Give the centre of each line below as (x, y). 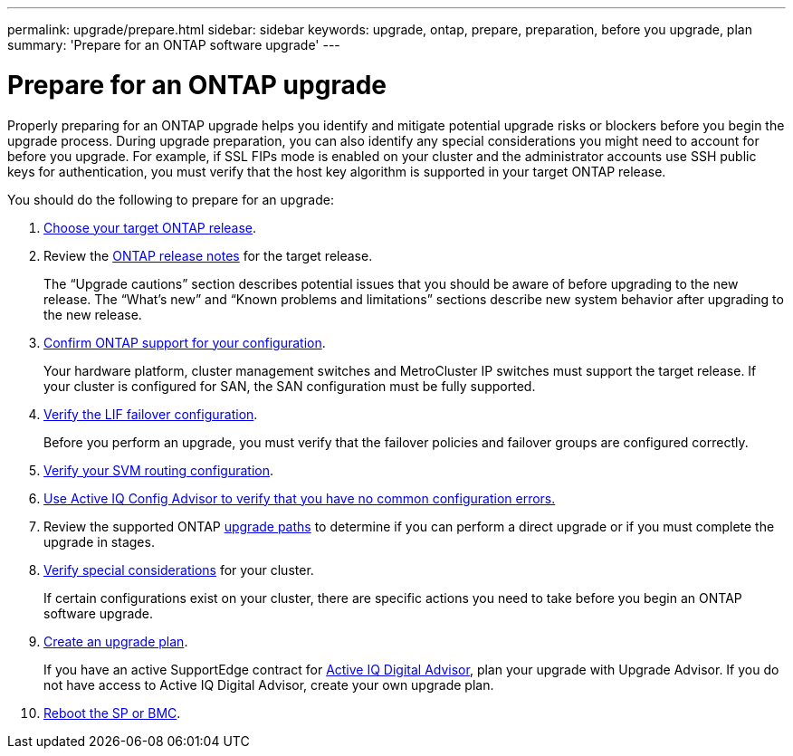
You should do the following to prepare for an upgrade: (171, 199)
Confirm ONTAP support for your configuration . (185, 342)
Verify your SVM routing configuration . (158, 470)
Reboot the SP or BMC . (112, 713)
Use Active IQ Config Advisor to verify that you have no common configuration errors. (300, 498)
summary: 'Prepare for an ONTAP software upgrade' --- (174, 45)
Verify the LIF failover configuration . (151, 414)
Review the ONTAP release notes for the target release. (208, 255)
